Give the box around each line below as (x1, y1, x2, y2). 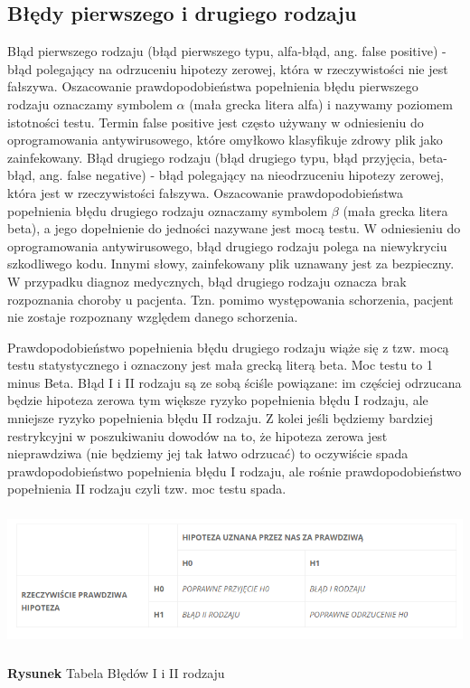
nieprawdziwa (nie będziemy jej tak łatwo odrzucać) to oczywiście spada (7, 444, 409, 463)
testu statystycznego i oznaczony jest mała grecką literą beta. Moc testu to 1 (7, 355, 433, 374)
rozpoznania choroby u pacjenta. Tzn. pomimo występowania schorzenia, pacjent (7, 289, 454, 308)
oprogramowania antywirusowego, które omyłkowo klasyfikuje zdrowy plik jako (7, 130, 443, 149)
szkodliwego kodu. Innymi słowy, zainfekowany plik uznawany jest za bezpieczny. (7, 254, 455, 273)
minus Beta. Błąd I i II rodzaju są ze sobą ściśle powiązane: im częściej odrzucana (7, 372, 462, 391)
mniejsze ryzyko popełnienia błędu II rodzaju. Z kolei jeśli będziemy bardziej (7, 409, 433, 428)
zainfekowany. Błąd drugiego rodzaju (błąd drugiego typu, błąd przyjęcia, (7, 147, 415, 166)
